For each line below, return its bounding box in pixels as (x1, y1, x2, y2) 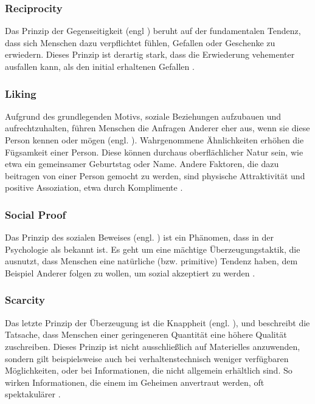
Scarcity (5, 292, 46, 307)
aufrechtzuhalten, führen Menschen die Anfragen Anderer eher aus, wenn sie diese (5, 122, 310, 134)
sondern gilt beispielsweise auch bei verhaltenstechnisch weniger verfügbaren (5, 352, 289, 365)
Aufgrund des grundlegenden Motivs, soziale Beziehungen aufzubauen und (5, 109, 282, 122)
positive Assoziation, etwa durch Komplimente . (5, 181, 183, 194)
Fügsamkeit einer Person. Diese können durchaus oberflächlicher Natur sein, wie (5, 145, 303, 158)
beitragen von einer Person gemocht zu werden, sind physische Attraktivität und (5, 169, 305, 182)
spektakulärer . (5, 388, 61, 400)
